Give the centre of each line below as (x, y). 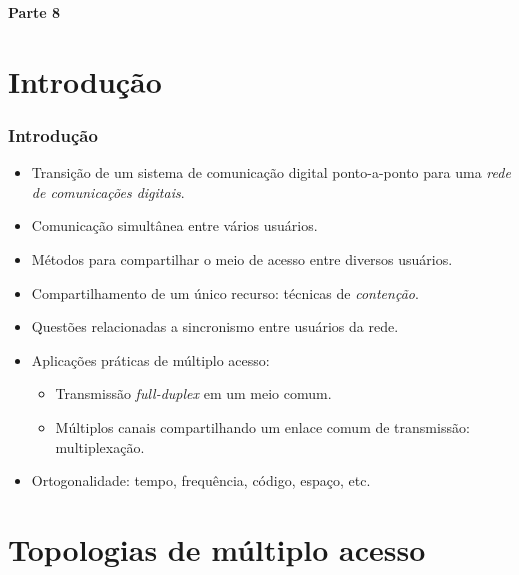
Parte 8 (34, 12)
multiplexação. (100, 446)
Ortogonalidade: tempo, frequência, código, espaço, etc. (201, 480)
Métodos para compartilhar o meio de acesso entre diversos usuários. (242, 258)
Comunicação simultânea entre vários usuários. (174, 225)
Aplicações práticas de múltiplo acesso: (150, 359)
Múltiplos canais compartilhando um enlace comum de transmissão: (262, 426)
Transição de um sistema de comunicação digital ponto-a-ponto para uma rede (271, 172)
